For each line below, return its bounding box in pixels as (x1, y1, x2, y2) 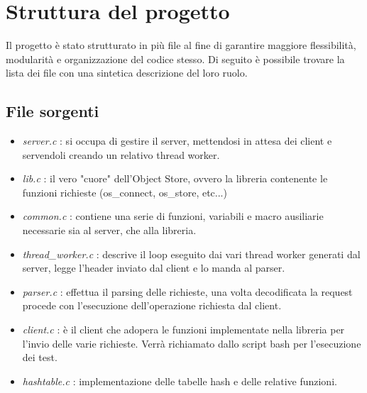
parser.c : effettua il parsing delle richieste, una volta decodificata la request (22, 284, 353, 299)
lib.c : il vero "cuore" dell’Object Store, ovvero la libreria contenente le (22, 171, 328, 186)
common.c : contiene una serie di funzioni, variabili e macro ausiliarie (22, 209, 324, 223)
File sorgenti (6, 100, 99, 122)
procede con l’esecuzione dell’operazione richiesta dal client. (22, 298, 282, 313)
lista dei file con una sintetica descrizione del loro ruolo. (6, 65, 248, 80)
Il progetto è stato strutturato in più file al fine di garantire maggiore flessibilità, (6, 38, 356, 52)
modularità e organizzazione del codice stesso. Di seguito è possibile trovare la (6, 51, 345, 66)
